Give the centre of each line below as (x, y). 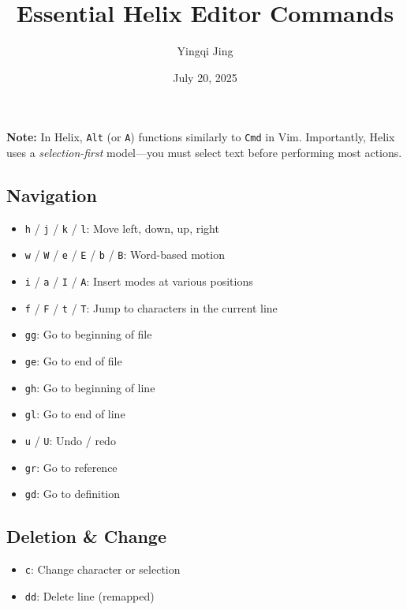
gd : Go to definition (73, 494)
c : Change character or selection (103, 569)
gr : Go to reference (71, 467)
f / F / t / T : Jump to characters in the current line (151, 307)
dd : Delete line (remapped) (90, 595)
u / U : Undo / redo (70, 441)
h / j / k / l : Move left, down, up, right (122, 228)
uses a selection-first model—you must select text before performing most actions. (204, 152)
